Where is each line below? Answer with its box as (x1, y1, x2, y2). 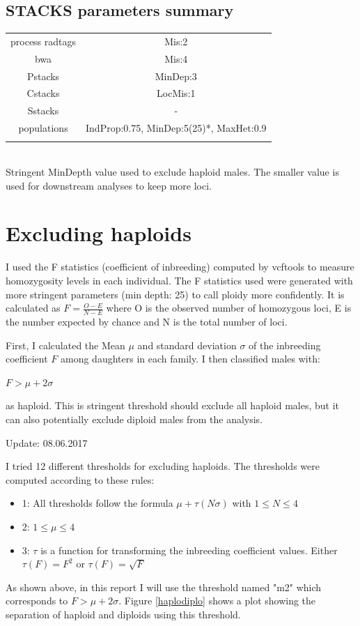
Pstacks (26, 68, 60, 83)
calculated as (6, 300, 61, 315)
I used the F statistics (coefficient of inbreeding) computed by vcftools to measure (6, 259, 354, 274)
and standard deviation (137, 337, 237, 352)
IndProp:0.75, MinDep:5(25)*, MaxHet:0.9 (86, 121, 267, 135)
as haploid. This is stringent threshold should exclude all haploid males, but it (6, 398, 339, 413)
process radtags (10, 33, 77, 48)
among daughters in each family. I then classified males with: (60, 351, 320, 366)
